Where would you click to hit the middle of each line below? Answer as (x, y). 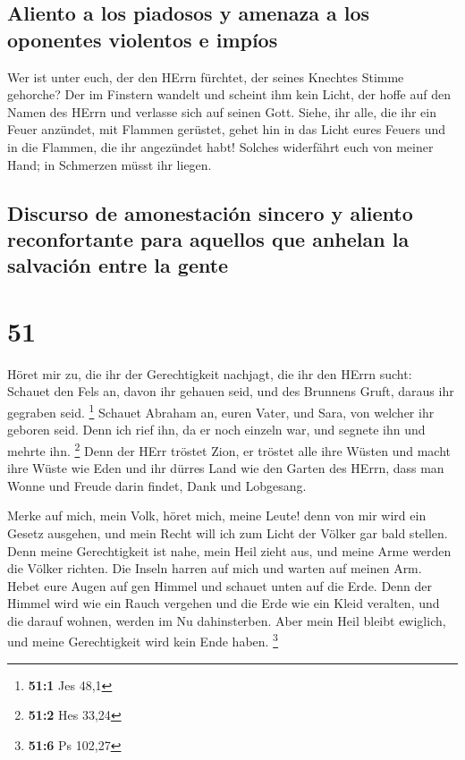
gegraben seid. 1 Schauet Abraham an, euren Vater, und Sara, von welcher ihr (221, 411)
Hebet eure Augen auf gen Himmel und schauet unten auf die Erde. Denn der (220, 585)
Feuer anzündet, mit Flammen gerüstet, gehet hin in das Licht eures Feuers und (227, 129)
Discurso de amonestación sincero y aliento (210, 212)
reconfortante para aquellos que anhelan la (208, 238)
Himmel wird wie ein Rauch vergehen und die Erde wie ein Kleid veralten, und (224, 603)
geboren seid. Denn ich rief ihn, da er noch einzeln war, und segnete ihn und (216, 430)
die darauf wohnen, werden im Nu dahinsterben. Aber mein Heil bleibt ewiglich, (227, 620)
